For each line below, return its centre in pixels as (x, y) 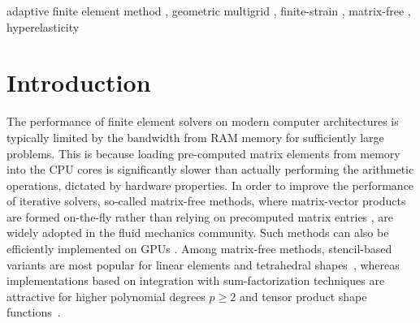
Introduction (79, 82)
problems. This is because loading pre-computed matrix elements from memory (204, 153)
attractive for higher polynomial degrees (106, 296)
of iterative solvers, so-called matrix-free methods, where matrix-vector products (206, 201)
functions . (34, 312)
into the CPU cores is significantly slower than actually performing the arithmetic (210, 169)
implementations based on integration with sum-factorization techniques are (196, 280)
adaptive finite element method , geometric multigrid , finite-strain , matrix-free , (209, 11)
